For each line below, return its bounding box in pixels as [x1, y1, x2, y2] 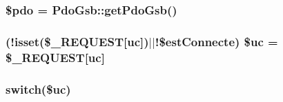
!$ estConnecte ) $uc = [155, 32, 278, 50]
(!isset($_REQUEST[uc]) [6, 32, 149, 50]
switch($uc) [6, 80, 71, 97]
